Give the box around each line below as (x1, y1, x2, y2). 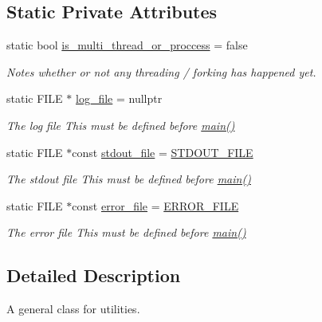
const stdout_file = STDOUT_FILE (72, 143, 253, 160)
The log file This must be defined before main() (6, 116, 235, 133)
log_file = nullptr (76, 90, 163, 107)
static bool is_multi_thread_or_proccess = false (6, 37, 248, 53)
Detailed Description (6, 263, 181, 288)
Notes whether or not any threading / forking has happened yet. (6, 63, 316, 80)
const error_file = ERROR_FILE (72, 197, 239, 214)
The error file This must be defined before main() (6, 224, 246, 241)
